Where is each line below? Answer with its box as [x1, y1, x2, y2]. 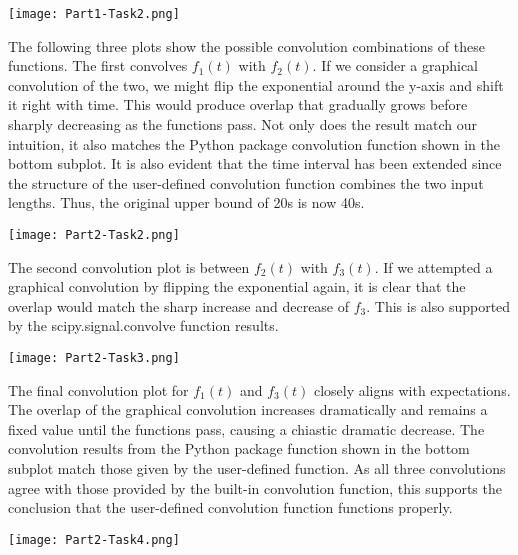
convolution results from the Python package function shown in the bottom [8, 438, 470, 459]
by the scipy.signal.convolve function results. [8, 315, 279, 336]
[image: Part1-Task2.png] [8, 7, 180, 21]
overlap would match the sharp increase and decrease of [8, 295, 350, 316]
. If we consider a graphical [312, 55, 479, 76]
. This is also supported [366, 295, 511, 316]
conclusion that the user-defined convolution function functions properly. [8, 497, 453, 518]
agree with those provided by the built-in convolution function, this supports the [8, 477, 502, 498]
